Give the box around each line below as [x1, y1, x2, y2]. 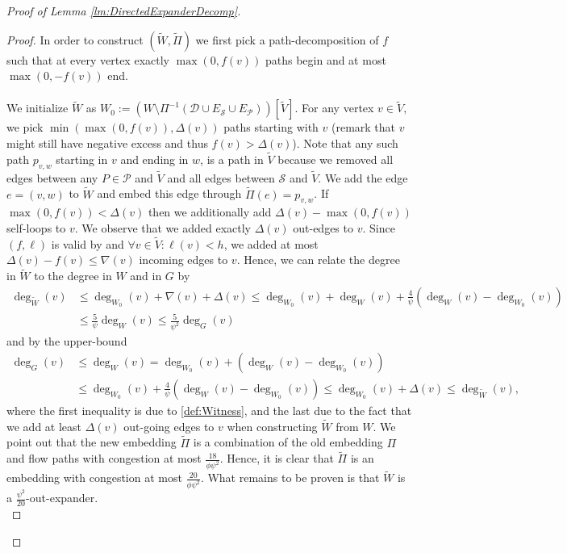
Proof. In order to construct [6, 31, 144, 48]
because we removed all [277, 150, 394, 167]
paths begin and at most [265, 51, 386, 68]
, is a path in [200, 150, 264, 167]
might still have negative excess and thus [6, 134, 208, 151]
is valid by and [51, 235, 124, 252]
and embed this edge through [97, 185, 242, 202]
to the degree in [34, 267, 112, 284]
